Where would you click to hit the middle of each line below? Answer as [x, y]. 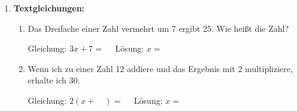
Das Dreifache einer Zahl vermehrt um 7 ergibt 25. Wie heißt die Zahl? [158, 28]
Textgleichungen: [49, 8]
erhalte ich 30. [54, 80]
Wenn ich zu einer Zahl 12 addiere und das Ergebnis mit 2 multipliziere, [160, 68]
